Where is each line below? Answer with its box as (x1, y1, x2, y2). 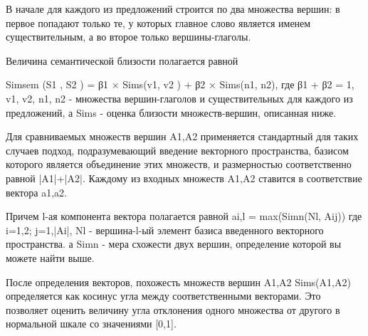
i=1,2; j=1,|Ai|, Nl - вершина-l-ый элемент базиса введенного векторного (6, 222, 324, 237)
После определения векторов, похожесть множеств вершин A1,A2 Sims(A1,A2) (6, 274, 351, 289)
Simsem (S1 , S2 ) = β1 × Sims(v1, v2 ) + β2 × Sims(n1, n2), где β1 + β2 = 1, (6, 77, 354, 92)
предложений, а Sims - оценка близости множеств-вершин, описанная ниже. (6, 105, 337, 120)
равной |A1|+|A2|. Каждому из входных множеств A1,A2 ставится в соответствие (6, 170, 362, 185)
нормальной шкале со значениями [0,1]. (6, 316, 177, 331)
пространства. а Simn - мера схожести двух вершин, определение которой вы (6, 236, 342, 251)
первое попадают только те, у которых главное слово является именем (6, 15, 311, 30)
